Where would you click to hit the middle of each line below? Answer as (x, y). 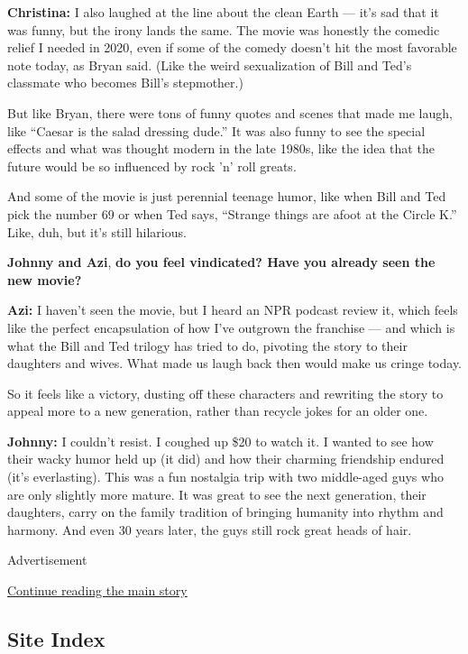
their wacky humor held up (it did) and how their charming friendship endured (226, 459)
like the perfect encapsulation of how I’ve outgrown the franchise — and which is (231, 327)
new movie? (45, 279)
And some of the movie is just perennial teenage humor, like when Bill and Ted (227, 196)
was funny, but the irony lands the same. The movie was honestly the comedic (224, 29)
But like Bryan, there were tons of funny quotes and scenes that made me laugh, (230, 112)
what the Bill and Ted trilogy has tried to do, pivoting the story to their (207, 345)
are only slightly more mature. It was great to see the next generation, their (217, 494)
